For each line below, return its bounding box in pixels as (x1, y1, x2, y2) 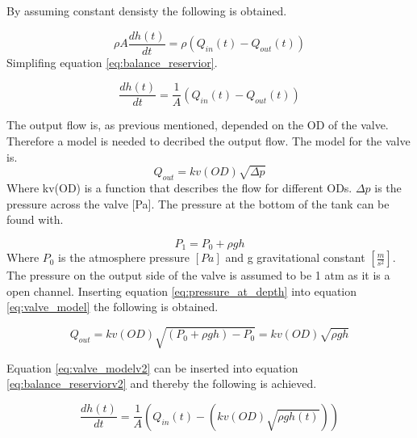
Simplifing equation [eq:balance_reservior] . (6, 53, 218, 70)
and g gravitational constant (225, 249, 365, 266)
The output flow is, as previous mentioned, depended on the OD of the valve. (6, 116, 389, 133)
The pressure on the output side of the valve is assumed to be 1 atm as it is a (6, 267, 390, 284)
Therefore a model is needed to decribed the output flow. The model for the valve (6, 132, 411, 149)
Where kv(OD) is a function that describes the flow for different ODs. (6, 179, 352, 196)
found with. (6, 211, 64, 228)
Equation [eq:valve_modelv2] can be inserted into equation (6, 359, 298, 376)
